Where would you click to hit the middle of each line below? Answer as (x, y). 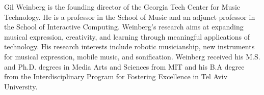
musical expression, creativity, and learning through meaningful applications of (127, 36)
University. (21, 86)
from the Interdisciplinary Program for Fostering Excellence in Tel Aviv (116, 76)
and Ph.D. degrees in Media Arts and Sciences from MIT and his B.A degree (124, 66)
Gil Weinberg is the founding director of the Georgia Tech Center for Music (122, 7)
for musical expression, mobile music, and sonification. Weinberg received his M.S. (132, 56)
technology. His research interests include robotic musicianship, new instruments (129, 46)
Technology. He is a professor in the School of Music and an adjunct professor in (130, 17)
